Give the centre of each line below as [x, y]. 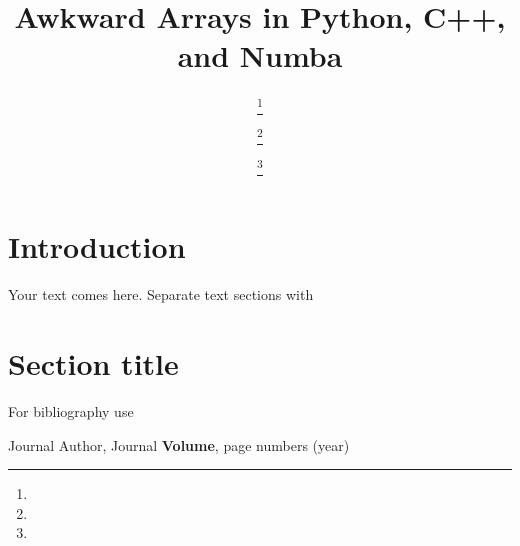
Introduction [97, 246]
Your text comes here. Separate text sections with [161, 294]
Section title [93, 363]
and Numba [260, 55]
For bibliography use [71, 410]
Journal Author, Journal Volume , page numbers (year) [179, 444]
